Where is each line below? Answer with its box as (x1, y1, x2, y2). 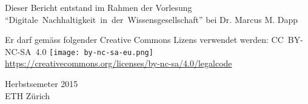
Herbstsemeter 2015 (5, 77, 78, 90)
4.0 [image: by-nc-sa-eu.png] (35, 45, 153, 57)
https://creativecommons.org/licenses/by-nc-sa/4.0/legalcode (5, 57, 232, 70)
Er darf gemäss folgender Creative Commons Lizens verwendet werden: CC (5, 33, 284, 46)
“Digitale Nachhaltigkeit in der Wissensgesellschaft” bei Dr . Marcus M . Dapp (5, 13, 298, 25)
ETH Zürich (5, 89, 50, 102)
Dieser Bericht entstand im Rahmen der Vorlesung (5, 1, 192, 13)
